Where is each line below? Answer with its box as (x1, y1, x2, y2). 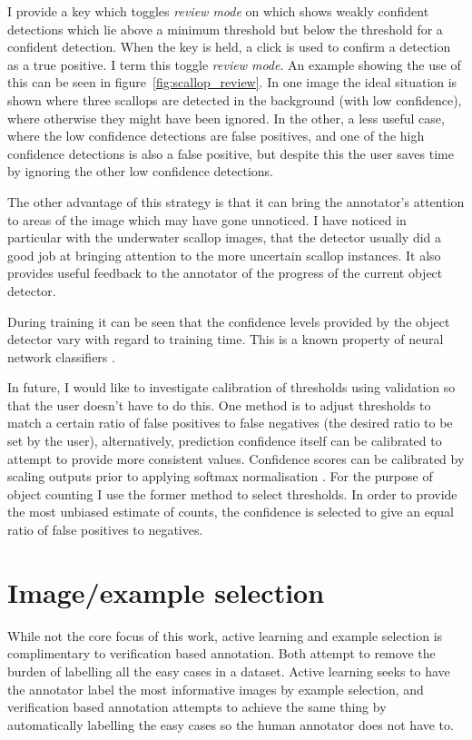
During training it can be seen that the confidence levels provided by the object (7, 311, 450, 331)
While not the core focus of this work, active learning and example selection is (7, 626, 443, 645)
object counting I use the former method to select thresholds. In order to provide (7, 484, 457, 503)
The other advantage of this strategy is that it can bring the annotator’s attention (7, 192, 465, 211)
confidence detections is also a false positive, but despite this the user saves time (7, 143, 454, 163)
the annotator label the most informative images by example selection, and (7, 679, 424, 698)
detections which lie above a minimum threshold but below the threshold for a (7, 19, 443, 38)
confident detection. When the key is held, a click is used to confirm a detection (7, 37, 451, 56)
